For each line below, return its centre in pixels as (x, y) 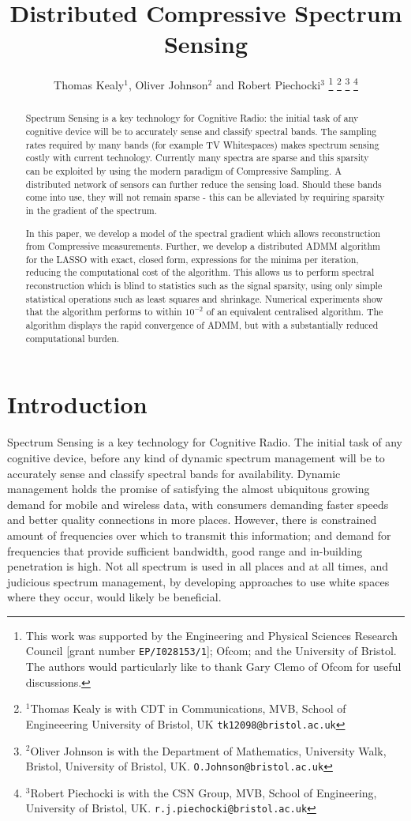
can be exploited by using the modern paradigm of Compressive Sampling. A (184, 170)
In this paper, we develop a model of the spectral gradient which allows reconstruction (203, 233)
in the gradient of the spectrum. (92, 210)
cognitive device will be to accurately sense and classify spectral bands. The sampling (201, 132)
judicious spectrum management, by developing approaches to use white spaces (198, 581)
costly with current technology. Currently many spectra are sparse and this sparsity (197, 158)
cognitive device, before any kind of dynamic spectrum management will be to (196, 457)
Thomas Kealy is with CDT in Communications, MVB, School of (188, 708)
